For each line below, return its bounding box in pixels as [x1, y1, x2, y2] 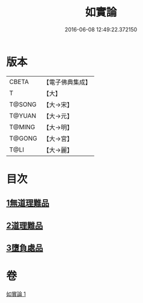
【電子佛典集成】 [43, 78, 91, 86]
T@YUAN [9, 111, 37, 120]
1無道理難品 [6, 198, 50, 208]
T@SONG [9, 100, 37, 109]
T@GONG [9, 134, 37, 142]
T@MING [9, 123, 35, 131]
